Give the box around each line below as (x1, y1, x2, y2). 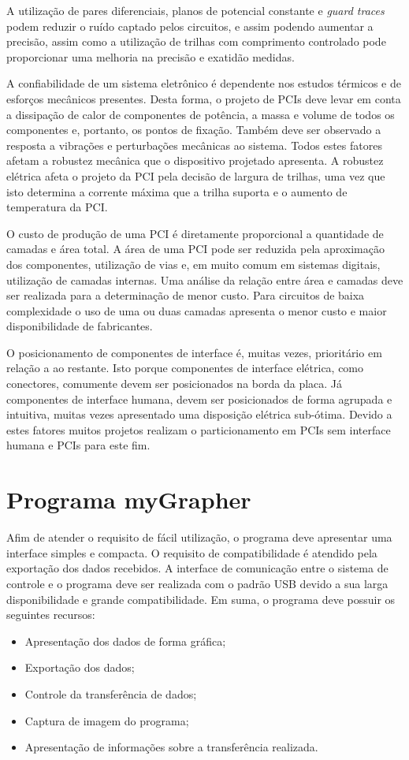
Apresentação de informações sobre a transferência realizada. (24, 739, 318, 755)
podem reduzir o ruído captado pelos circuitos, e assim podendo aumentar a (6, 17, 374, 34)
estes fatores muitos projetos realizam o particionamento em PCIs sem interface (6, 421, 391, 438)
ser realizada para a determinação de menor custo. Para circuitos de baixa (6, 287, 365, 304)
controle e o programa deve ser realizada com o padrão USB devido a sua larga (6, 575, 389, 591)
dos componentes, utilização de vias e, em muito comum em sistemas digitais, (6, 255, 381, 272)
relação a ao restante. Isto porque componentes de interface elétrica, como (6, 360, 364, 376)
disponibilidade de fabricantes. (6, 318, 153, 334)
